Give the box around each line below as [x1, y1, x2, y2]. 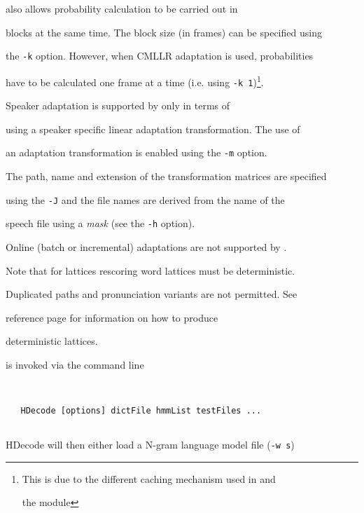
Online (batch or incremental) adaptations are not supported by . [6, 239, 287, 254]
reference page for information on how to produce [6, 310, 218, 324]
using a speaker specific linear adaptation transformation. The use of [6, 121, 300, 136]
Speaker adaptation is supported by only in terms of [6, 98, 230, 113]
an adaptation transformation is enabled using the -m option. [6, 145, 267, 160]
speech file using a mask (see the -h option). [6, 216, 195, 231]
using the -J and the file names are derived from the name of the [6, 192, 285, 207]
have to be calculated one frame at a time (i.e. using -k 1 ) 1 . [6, 72, 264, 89]
